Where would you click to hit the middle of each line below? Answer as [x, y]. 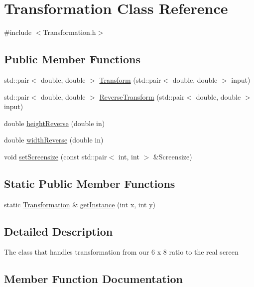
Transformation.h [69, 32]
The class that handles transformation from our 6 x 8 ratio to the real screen [121, 252]
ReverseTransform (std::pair [142, 96]
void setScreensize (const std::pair [56, 156]
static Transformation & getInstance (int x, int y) [80, 204]
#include [18, 32]
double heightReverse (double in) [55, 123]
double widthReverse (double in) [54, 140]
